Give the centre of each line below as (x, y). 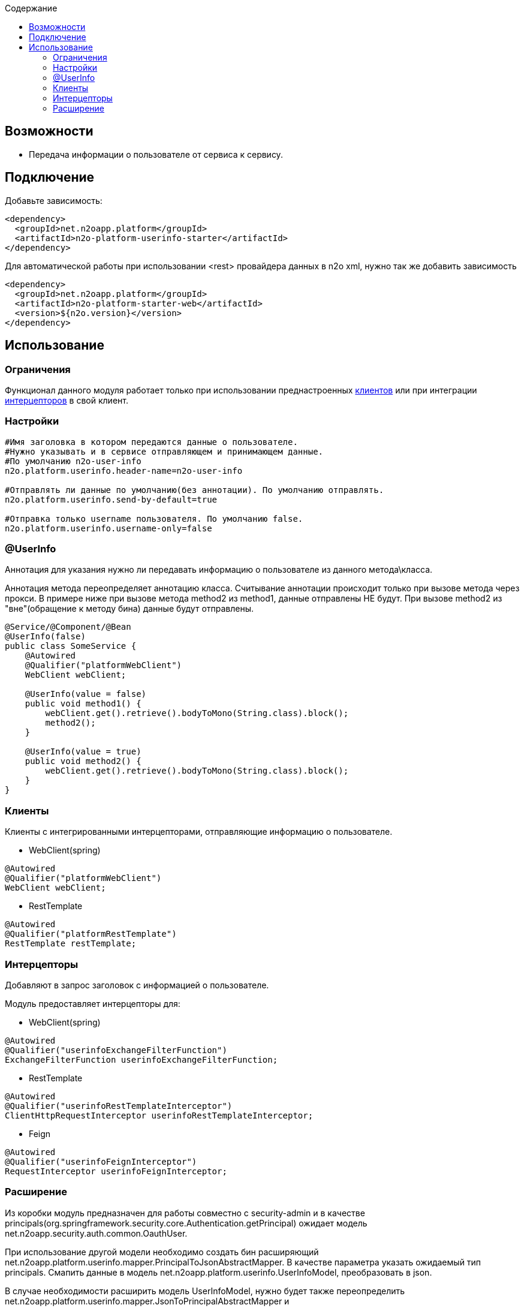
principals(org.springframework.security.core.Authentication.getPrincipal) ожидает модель (186, 1223)
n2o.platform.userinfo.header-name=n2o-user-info (124, 470)
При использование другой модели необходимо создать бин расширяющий (162, 1252)
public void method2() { (83, 761)
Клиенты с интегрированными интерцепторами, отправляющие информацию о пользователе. (199, 832)
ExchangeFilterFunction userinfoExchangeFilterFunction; (141, 1059)
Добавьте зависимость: (54, 200)
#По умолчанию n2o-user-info (73, 461)
